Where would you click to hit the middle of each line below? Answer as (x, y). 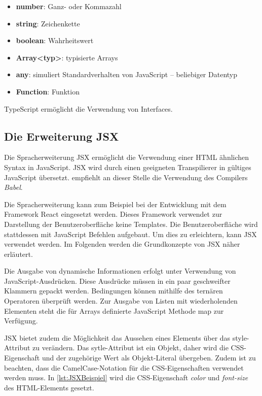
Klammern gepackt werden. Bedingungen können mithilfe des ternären (114, 291)
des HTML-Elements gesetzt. (49, 387)
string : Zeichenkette (48, 23)
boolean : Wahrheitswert (55, 40)
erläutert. (18, 254)
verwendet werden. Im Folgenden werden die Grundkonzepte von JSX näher (122, 244)
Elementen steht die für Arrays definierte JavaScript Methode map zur (114, 310)
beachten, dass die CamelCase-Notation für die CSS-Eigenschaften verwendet (124, 367)
